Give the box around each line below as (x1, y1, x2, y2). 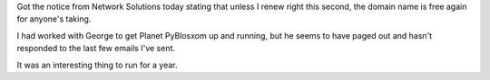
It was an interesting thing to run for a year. (16, 59, 178, 70)
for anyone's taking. (16, 13, 92, 24)
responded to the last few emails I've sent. (16, 43, 176, 54)
